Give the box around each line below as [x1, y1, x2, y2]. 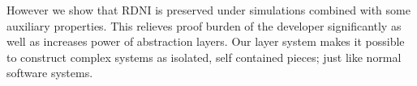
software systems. [6, 64, 93, 81]
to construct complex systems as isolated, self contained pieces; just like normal [6, 48, 402, 65]
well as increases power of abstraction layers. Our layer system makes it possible [6, 33, 405, 50]
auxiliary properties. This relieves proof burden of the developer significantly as [6, 17, 402, 34]
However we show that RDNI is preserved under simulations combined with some [6, 2, 411, 18]
